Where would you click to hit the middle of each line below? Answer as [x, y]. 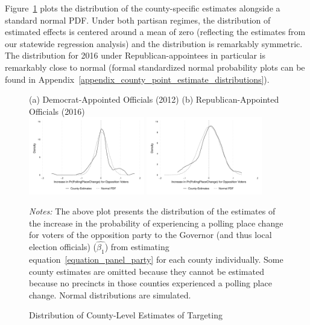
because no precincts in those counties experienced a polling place [150, 283]
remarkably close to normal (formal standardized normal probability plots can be [155, 67]
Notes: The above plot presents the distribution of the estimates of [152, 211]
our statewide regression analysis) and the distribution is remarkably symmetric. [154, 43]
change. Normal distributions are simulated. [110, 294]
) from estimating [137, 247]
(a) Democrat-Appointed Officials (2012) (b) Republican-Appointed [154, 99]
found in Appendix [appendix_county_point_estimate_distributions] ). [137, 79]
